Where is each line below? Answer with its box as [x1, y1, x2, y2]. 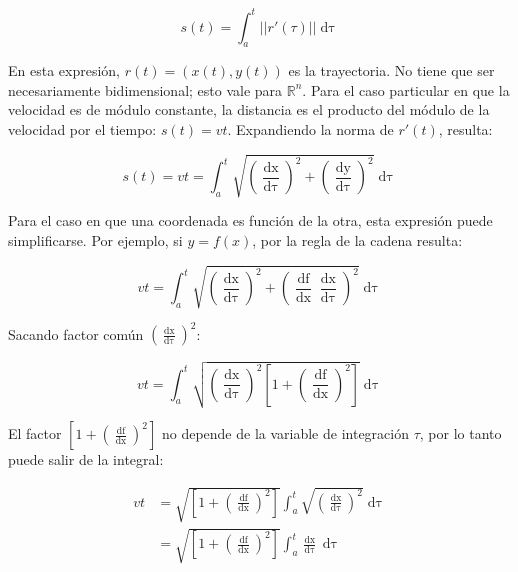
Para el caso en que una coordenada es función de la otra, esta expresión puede [8, 210, 493, 231]
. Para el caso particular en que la [302, 79, 510, 100]
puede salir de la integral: [8, 449, 164, 470]
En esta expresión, [8, 60, 120, 81]
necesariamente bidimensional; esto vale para [8, 79, 283, 100]
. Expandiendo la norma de [227, 119, 394, 140]
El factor [8, 423, 62, 444]
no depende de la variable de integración [161, 423, 409, 444]
